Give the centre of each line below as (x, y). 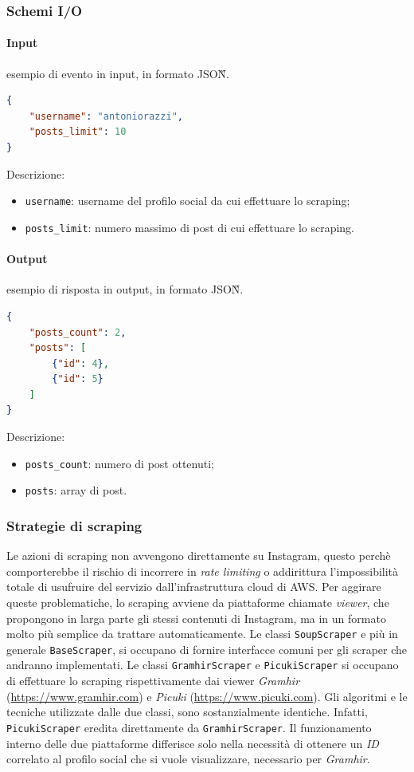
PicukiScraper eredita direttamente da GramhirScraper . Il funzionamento (189, 727)
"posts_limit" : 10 (78, 132)
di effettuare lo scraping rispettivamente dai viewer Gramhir (153, 681)
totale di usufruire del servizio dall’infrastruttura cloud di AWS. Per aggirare (194, 587)
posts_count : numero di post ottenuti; (119, 463)
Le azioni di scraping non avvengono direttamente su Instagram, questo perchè (199, 555)
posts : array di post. (76, 490)
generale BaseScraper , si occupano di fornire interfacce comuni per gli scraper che (207, 649)
